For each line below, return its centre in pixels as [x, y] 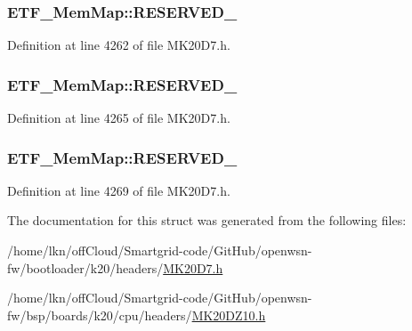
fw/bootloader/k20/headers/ [85, 267]
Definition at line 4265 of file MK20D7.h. [119, 118]
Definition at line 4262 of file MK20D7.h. [119, 45]
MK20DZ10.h [229, 315]
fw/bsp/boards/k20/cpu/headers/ [100, 315]
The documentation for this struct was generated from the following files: [207, 220]
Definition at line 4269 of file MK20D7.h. [119, 190]
